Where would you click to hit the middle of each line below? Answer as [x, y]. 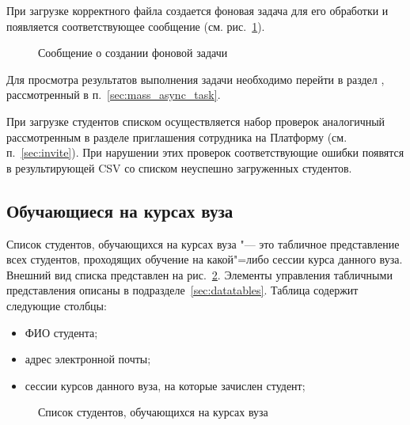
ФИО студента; [61, 332]
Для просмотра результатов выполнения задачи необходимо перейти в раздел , [196, 79]
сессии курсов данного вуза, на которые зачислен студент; [165, 385]
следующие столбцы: [57, 305]
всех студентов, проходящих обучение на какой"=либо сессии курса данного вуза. [205, 259]
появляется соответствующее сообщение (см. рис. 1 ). [136, 26]
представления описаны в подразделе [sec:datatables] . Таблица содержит [182, 290]
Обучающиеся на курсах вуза [120, 210]
